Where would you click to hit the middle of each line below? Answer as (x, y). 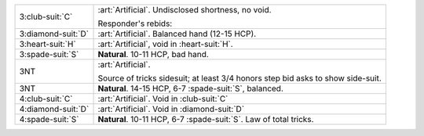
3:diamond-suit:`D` (54, 34)
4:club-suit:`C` (46, 99)
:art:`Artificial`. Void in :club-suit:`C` (163, 99)
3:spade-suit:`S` (49, 54)
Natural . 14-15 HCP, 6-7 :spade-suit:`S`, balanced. (191, 88)
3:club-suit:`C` (46, 17)
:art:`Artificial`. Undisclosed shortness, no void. (185, 10)
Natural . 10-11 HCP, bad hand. (154, 54)
